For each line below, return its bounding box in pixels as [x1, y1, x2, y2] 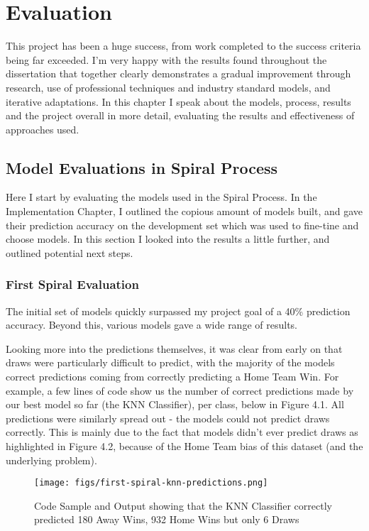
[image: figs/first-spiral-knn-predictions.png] [34, 478, 268, 488]
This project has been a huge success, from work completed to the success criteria [6, 38, 361, 53]
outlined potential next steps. [6, 245, 133, 260]
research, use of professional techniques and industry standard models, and [6, 80, 331, 94]
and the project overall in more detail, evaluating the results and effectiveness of [6, 108, 355, 123]
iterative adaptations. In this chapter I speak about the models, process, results [6, 94, 351, 109]
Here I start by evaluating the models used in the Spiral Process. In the [6, 190, 317, 204]
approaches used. [6, 121, 79, 136]
